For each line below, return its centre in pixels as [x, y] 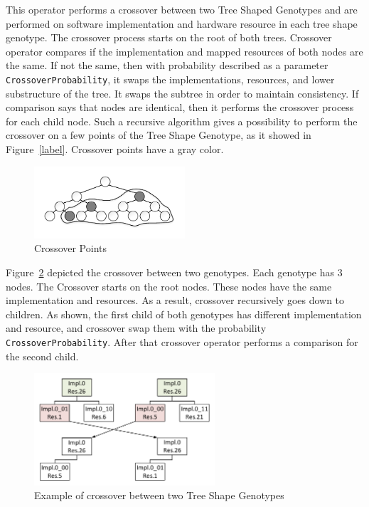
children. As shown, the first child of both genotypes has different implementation [184, 314]
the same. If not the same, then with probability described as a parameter [167, 65]
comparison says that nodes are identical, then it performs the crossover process [180, 107]
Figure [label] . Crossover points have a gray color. [115, 149]
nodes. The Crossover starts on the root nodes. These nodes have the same [169, 286]
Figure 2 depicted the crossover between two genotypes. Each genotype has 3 [174, 272]
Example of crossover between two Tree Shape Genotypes [159, 495]
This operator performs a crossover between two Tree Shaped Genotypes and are [182, 9]
